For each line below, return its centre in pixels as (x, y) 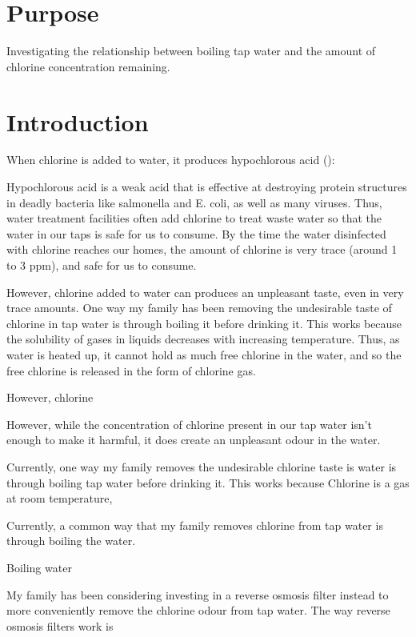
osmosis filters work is (60, 625)
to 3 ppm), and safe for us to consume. (102, 265)
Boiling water (39, 567)
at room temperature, (60, 498)
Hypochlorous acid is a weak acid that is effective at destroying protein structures (207, 187)
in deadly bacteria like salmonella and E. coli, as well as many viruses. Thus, (194, 202)
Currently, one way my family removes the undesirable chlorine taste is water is (202, 466)
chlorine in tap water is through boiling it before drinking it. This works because (204, 323)
